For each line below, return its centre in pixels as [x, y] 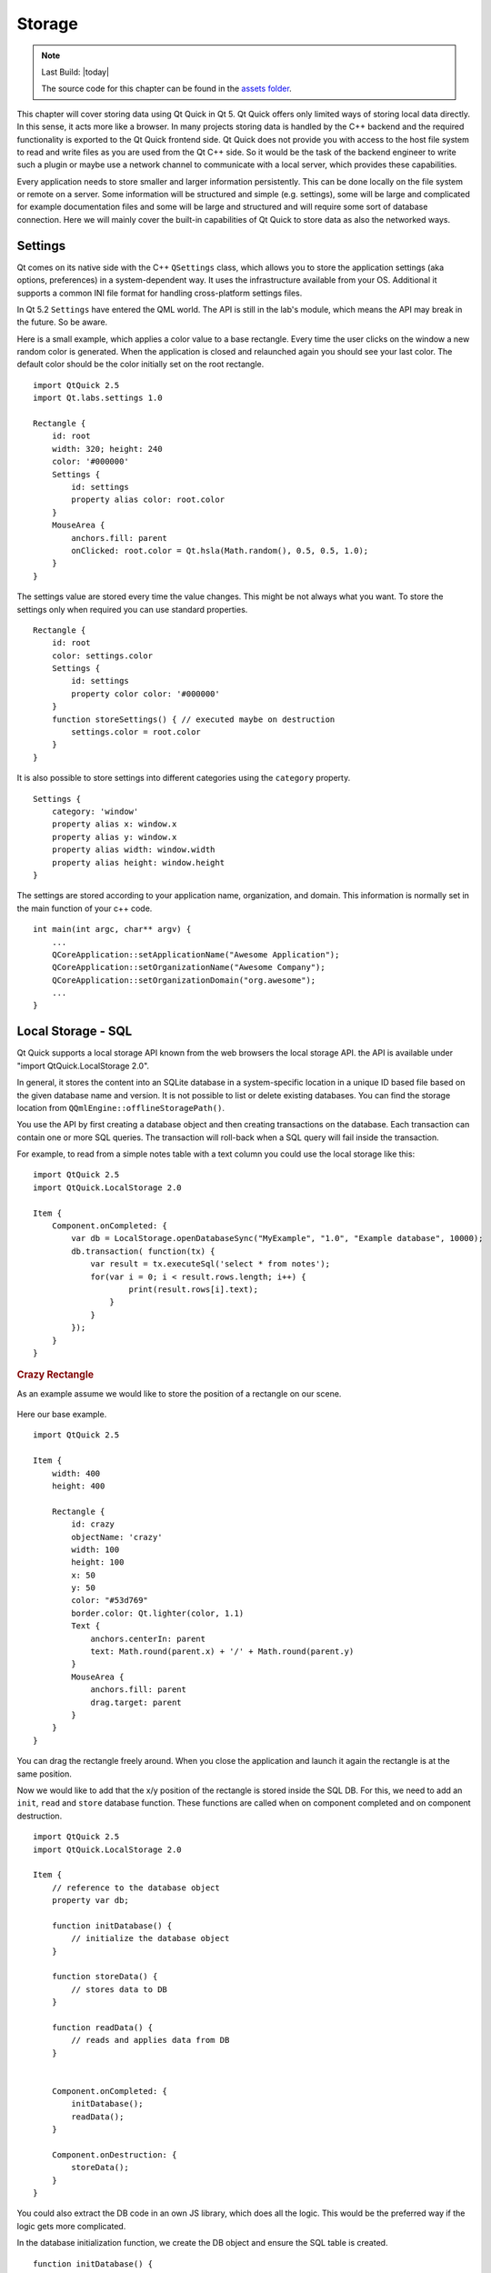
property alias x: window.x [114, 824]
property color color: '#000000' [145, 694]
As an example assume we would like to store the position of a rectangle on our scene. [179, 1393]
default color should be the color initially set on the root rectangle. [140, 365]
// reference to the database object [135, 1887]
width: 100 [95, 1549]
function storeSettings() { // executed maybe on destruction [193, 719]
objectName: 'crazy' [117, 1537]
